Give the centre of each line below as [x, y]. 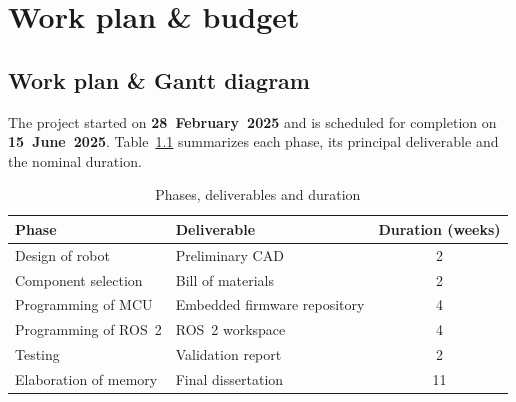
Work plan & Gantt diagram [159, 79]
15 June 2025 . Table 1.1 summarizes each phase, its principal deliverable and [253, 141]
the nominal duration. [75, 160]
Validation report [228, 354]
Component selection [79, 279]
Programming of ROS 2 [88, 329]
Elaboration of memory [86, 379]
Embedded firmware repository [270, 304]
